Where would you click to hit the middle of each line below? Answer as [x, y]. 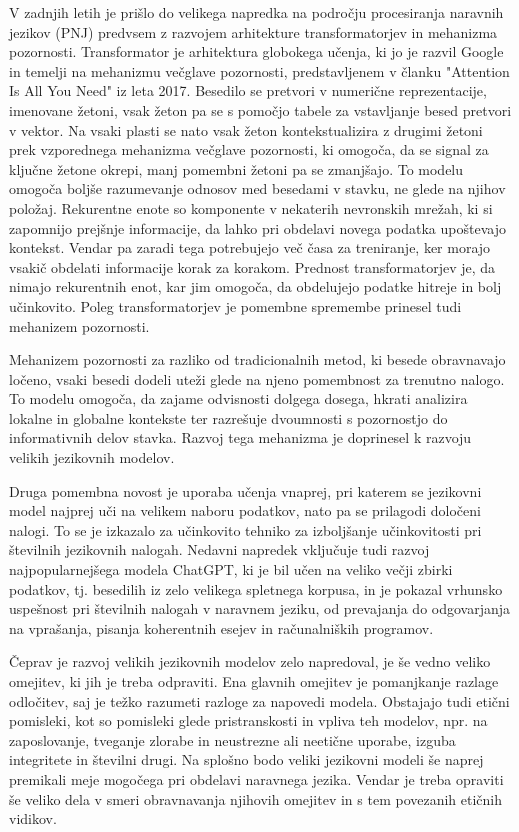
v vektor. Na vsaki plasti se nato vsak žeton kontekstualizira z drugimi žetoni [246, 129]
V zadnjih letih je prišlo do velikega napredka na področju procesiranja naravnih [256, 12]
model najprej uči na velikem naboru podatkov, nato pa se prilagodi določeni [245, 510]
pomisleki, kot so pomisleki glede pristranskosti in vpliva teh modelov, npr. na [248, 720]
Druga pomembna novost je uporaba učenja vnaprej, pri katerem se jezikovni [245, 490]
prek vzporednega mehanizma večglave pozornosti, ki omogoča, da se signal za [249, 149]
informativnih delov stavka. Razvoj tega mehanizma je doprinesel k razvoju [240, 437]
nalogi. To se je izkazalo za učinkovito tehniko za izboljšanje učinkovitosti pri [245, 529]
